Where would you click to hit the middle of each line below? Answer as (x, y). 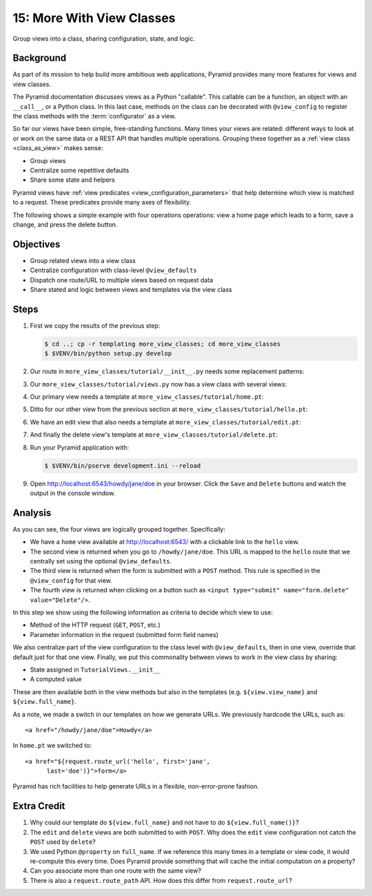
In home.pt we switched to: (52, 746)
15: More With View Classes (94, 18)
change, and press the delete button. (65, 225)
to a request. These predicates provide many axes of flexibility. (102, 202)
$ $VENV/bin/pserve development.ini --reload (123, 466)
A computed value (56, 679)
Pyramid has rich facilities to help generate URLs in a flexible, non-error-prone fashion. (136, 786)
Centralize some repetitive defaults (80, 170)
